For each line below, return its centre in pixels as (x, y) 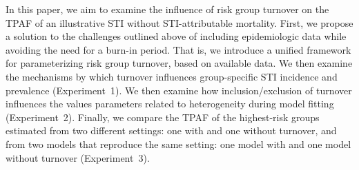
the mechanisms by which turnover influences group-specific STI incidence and (172, 76)
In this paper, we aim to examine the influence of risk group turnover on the (167, 9)
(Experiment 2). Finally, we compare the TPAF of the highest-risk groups (163, 117)
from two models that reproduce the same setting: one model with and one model (178, 144)
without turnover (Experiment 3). (78, 157)
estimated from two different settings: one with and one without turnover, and (171, 130)
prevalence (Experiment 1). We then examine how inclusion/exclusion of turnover (179, 90)
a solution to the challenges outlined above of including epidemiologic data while (176, 36)
